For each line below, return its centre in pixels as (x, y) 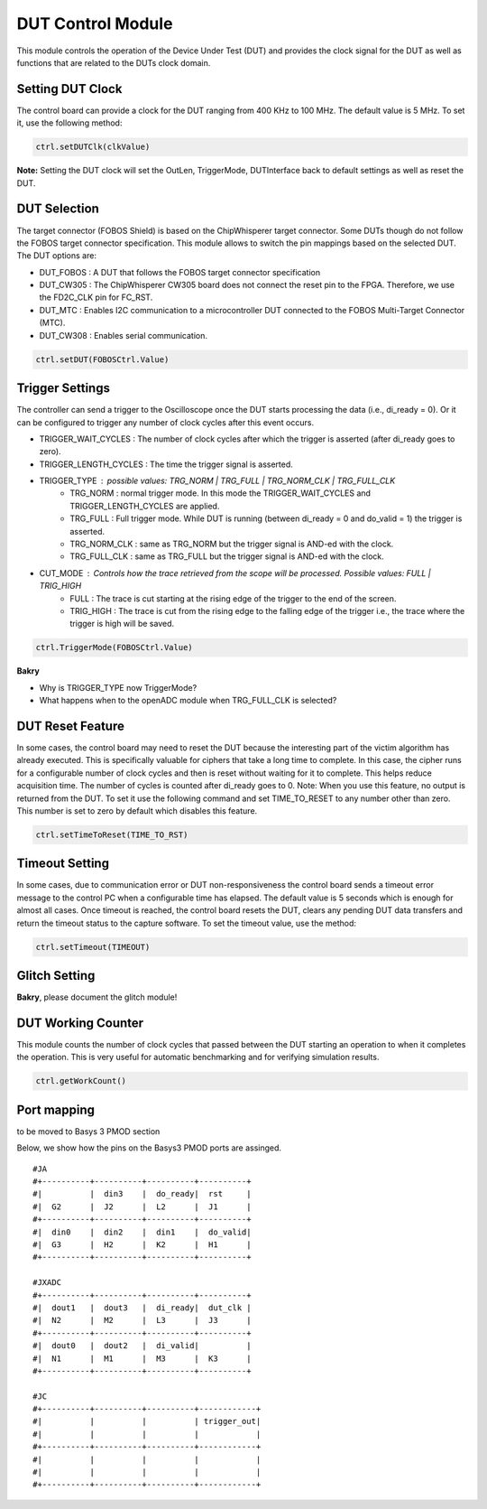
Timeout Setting (63, 864)
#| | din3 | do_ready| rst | (142, 1194)
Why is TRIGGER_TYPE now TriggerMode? (118, 687)
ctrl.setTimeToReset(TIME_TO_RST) (112, 834)
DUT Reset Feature (71, 726)
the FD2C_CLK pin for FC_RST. (96, 297)
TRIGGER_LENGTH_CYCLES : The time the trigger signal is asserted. (166, 464)
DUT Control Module (95, 23)
